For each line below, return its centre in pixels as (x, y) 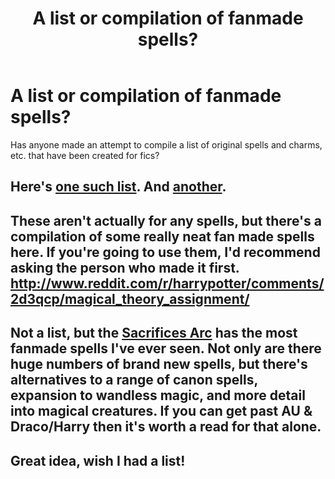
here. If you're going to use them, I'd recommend (165, 252)
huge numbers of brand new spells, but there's (159, 364)
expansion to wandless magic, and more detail (158, 395)
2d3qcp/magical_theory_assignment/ (130, 298)
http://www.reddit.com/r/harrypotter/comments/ (167, 283)
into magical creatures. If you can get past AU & (161, 411)
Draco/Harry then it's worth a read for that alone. (166, 427)
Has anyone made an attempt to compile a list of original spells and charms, (166, 144)
